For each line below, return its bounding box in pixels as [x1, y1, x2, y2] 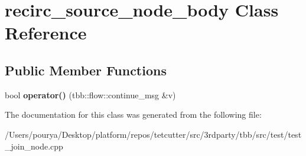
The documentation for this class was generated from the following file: [5, 108, 262, 121]
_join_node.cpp [5, 140, 63, 152]
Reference [5, 21, 87, 45]
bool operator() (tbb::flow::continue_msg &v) [5, 88, 176, 101]
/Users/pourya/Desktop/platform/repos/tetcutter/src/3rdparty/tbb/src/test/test [5, 128, 302, 140]
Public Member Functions [5, 61, 167, 79]
